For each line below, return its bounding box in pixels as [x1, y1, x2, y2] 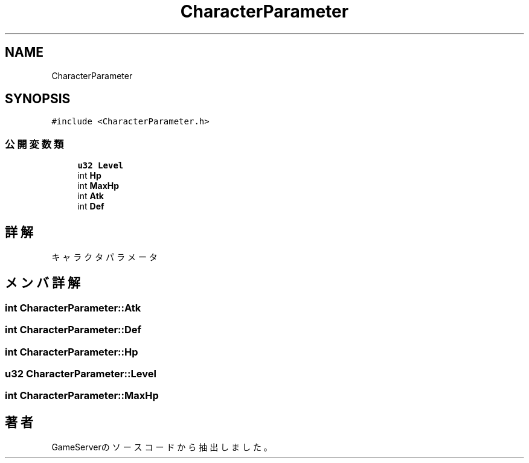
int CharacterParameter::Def [5, 324, 142, 336]
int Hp [77, 170, 101, 181]
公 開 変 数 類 [5, 138, 64, 150]
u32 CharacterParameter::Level [5, 368, 156, 380]
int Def [77, 201, 104, 212]
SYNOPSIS [5, 91, 71, 107]
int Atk [77, 191, 104, 202]
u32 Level [77, 161, 124, 171]
